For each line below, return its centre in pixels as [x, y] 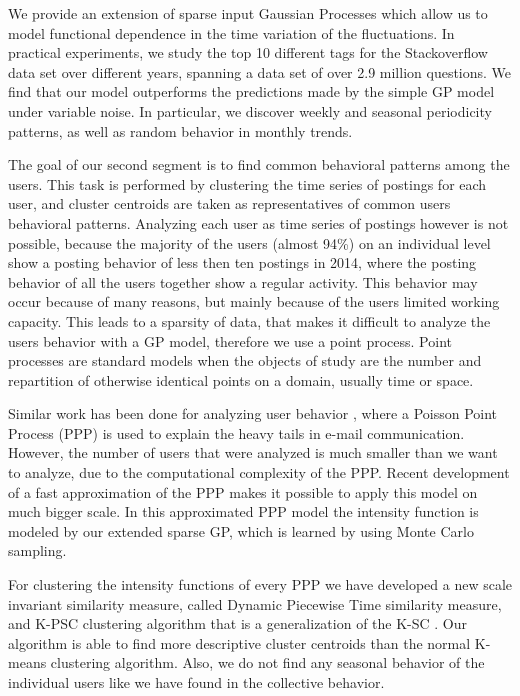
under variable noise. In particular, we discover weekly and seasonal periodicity [250, 110]
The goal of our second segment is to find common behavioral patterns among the [259, 164]
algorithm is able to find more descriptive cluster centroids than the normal [239, 642]
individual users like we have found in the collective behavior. [196, 682]
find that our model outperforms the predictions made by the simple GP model [251, 91]
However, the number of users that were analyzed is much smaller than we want [253, 452]
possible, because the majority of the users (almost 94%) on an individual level [249, 242]
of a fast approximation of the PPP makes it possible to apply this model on [243, 491]
